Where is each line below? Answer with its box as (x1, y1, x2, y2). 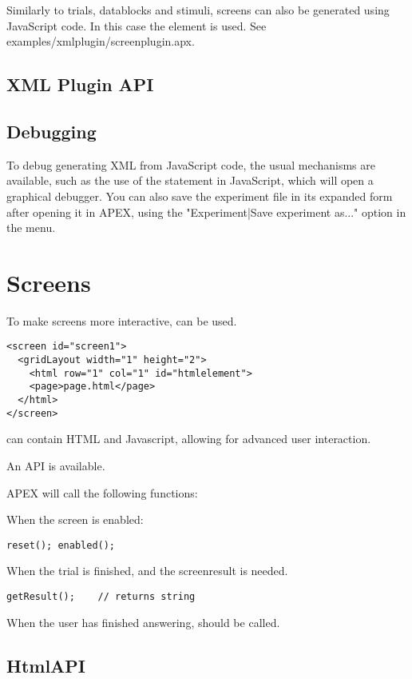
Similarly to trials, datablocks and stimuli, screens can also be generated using (6, 2, 390, 18)
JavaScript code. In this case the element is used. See (6, 17, 267, 34)
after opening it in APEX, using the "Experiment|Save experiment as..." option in (6, 203, 406, 220)
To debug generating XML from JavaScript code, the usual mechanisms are (6, 156, 375, 173)
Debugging (6, 118, 97, 143)
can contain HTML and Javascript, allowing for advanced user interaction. (6, 430, 371, 447)
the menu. (6, 219, 56, 236)
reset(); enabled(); (6, 539, 116, 551)
